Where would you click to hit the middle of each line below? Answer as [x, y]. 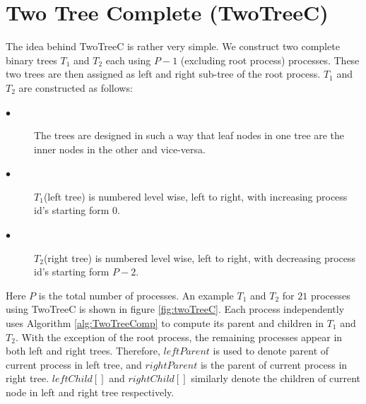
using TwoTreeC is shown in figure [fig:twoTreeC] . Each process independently [175, 309]
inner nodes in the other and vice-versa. [120, 149]
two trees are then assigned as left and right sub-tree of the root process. [163, 74]
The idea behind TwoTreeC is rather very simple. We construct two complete [173, 46]
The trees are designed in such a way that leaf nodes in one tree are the [189, 135]
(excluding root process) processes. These [270, 60]
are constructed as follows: [76, 87]
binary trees [31, 60]
